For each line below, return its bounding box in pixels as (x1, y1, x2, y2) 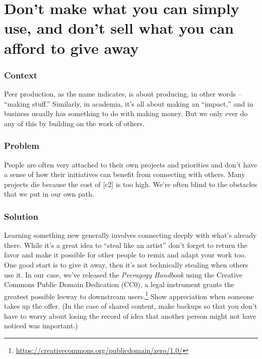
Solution (4, 210, 38, 222)
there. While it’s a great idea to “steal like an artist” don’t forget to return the (4, 239, 247, 250)
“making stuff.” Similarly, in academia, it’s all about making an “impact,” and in (4, 98, 253, 109)
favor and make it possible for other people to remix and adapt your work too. (4, 249, 246, 260)
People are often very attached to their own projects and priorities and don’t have (4, 159, 257, 169)
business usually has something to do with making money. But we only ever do (4, 108, 248, 119)
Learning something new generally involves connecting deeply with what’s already (4, 230, 257, 240)
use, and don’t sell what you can (4, 18, 234, 38)
